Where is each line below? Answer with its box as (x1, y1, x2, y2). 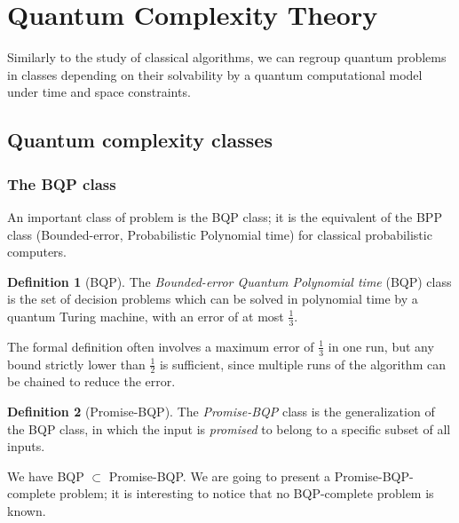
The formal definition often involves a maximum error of (7, 337, 314, 355)
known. (7, 501, 46, 519)
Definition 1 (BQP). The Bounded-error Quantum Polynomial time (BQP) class (7, 272, 452, 290)
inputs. (7, 437, 45, 456)
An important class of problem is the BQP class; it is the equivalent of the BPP (7, 207, 442, 226)
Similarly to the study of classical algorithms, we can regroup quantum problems (7, 48, 447, 67)
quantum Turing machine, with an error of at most (7, 306, 284, 325)
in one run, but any (328, 337, 434, 355)
